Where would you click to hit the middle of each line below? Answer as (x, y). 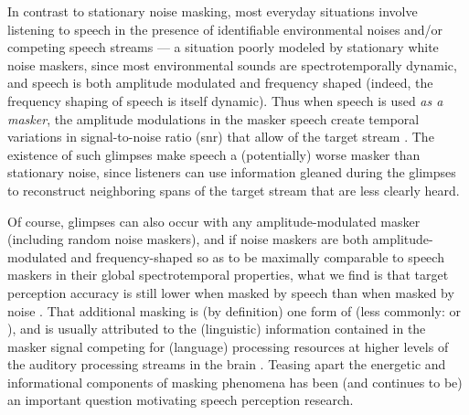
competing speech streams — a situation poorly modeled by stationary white (223, 47)
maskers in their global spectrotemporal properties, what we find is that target (228, 275)
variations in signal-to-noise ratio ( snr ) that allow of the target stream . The (221, 137)
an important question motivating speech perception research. (181, 400)
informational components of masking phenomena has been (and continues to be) (235, 382)
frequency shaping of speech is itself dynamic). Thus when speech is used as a (225, 100)
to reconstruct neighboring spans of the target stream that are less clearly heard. (234, 190)
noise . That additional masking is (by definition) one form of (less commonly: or (234, 310)
